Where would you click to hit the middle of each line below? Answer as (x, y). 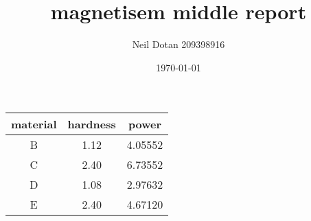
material (34, 124)
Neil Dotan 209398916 (178, 44)
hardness (92, 124)
